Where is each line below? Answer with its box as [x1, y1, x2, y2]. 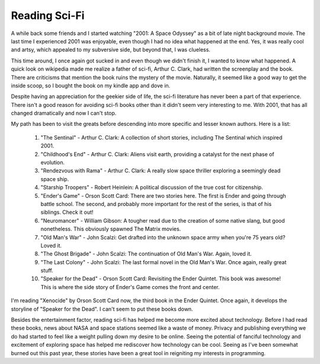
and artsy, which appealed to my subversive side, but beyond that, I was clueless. [11, 46, 210, 53]
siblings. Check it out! [40, 208, 94, 216]
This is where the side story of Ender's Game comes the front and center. [40, 283, 220, 290]
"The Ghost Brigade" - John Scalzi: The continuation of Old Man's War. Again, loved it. [40, 250, 252, 258]
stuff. [40, 267, 53, 274]
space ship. [40, 175, 69, 182]
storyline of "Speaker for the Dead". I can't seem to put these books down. [11, 305, 193, 312]
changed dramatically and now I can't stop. [11, 110, 117, 117]
